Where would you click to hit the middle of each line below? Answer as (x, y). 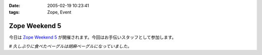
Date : (15, 5)
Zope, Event (59, 12)
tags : (14, 12)
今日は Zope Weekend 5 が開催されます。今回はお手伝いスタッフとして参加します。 (93, 37)
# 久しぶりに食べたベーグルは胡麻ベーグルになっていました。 (70, 46)
